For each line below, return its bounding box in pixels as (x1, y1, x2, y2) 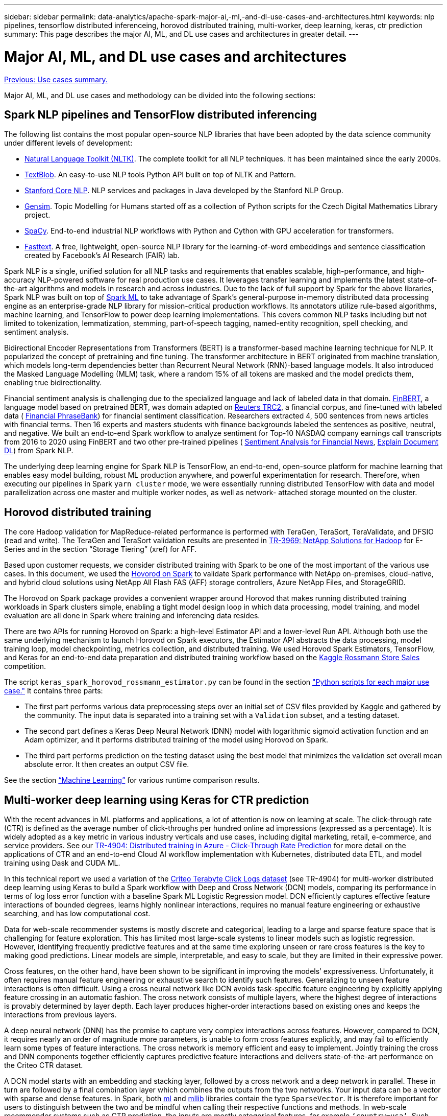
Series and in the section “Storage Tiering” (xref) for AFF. (4, 545, 197, 554)
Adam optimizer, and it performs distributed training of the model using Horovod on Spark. (24, 735, 329, 745)
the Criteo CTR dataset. (4, 1061, 83, 1070)
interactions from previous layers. (4, 1010, 117, 1019)
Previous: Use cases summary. (4, 75, 108, 84)
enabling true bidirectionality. (4, 378, 102, 387)
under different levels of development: (4, 138, 133, 148)
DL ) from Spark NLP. (4, 446, 73, 455)
